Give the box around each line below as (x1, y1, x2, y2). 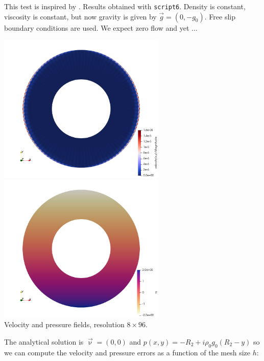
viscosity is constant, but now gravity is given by (4, 11, 157, 22)
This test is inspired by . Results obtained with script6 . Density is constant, (4, 1, 246, 11)
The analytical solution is (4, 336, 84, 347)
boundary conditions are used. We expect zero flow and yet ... (4, 22, 198, 33)
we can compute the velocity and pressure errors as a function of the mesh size (4, 347, 251, 357)
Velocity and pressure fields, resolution (4, 319, 125, 330)
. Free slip (204, 11, 235, 22)
